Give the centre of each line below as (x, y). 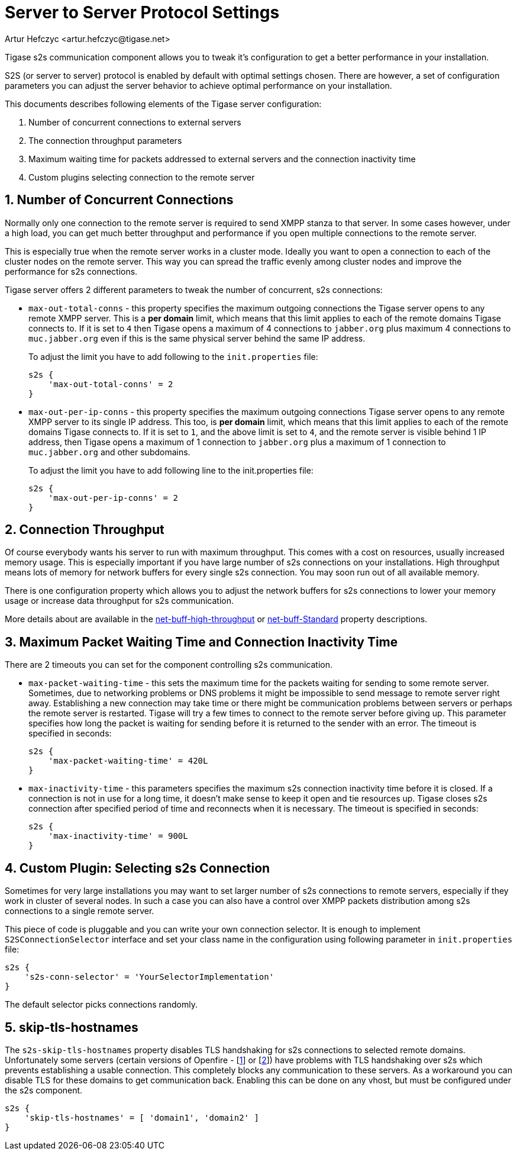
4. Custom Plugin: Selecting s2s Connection (138, 868)
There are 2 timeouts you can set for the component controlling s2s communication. (169, 665)
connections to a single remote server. (80, 911)
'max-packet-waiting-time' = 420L (128, 761)
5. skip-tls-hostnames (72, 1027)
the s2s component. (44, 1090)
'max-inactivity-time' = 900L (118, 836)
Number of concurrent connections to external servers (135, 122)
